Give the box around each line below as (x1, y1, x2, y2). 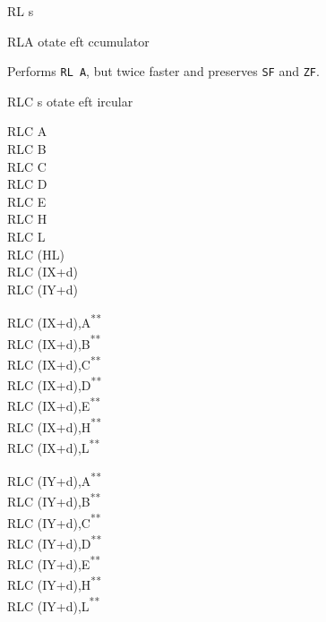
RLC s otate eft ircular (7, 91, 133, 110)
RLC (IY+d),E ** (7, 552, 101, 573)
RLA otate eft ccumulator (7, 31, 150, 50)
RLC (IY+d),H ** (7, 573, 102, 594)
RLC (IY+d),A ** (7, 469, 102, 490)
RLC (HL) (7, 244, 64, 263)
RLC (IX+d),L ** (7, 435, 100, 456)
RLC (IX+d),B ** (7, 331, 101, 353)
